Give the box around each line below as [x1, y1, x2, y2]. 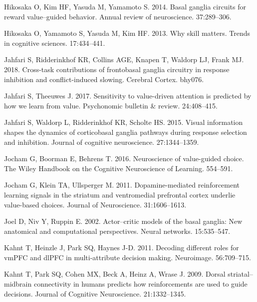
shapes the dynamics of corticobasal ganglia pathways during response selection [4, 126, 247, 137]
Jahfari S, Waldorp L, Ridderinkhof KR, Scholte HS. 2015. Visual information [4, 117, 243, 127]
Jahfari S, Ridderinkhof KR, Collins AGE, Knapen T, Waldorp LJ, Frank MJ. [4, 54, 244, 65]
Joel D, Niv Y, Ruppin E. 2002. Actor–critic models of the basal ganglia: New [4, 216, 243, 226]
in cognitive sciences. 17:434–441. [4, 37, 105, 48]
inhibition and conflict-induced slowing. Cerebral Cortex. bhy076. [4, 74, 204, 84]
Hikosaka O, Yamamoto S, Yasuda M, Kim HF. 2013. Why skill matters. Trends [4, 28, 250, 38]
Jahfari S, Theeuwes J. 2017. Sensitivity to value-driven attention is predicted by [4, 91, 252, 101]
